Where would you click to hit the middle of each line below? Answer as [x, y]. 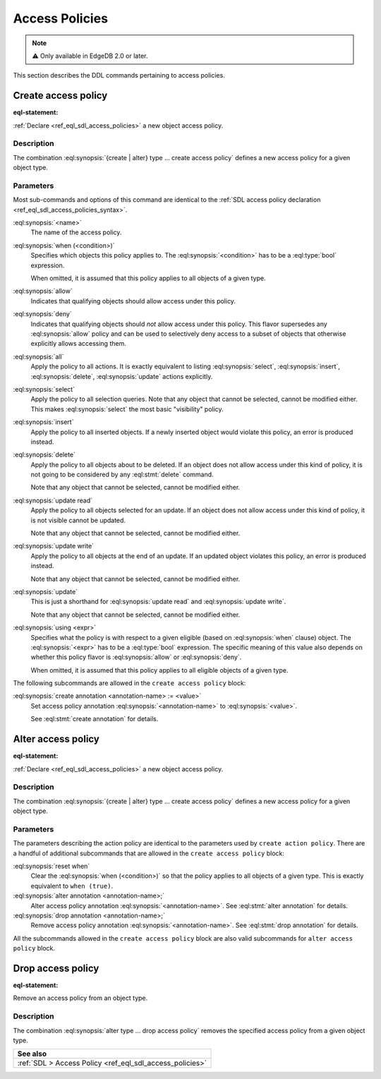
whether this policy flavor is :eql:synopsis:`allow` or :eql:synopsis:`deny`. [136, 657]
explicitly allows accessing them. [78, 344]
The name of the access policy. [76, 232]
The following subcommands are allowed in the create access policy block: [129, 683]
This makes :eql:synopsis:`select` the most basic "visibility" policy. [127, 409]
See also [32, 1054]
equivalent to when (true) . [72, 886]
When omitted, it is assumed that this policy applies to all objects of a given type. [148, 278]
